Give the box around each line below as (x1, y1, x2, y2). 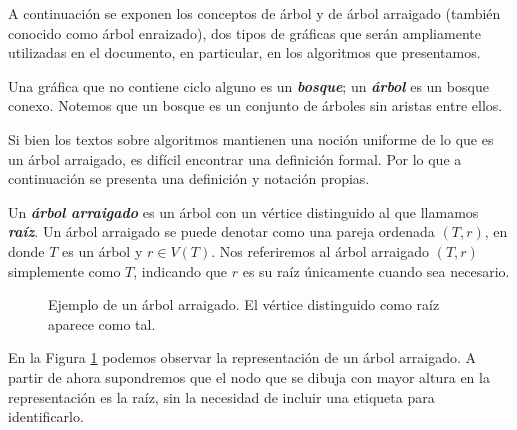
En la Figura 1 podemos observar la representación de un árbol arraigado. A (8, 347, 477, 368)
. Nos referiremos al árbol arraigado (211, 240, 430, 261)
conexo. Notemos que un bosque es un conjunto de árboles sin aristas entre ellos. (8, 95, 503, 116)
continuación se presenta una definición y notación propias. (8, 168, 370, 189)
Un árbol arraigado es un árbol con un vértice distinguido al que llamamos (8, 201, 479, 222)
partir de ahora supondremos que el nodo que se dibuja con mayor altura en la (8, 366, 490, 387)
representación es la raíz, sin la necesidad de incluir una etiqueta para (8, 386, 435, 407)
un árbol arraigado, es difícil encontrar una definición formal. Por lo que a (8, 148, 462, 169)
